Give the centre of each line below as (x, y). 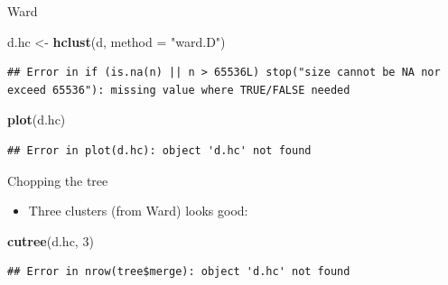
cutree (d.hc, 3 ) (51, 240)
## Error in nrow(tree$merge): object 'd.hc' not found (179, 272)
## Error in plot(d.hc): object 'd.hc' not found (159, 150)
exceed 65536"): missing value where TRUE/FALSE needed (179, 90)
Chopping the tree (58, 180)
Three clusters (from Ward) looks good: (138, 211)
